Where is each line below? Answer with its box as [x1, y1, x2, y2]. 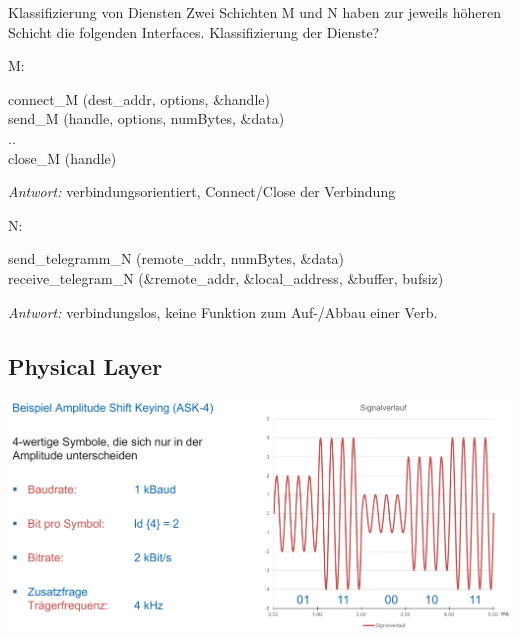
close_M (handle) [8, 147, 117, 168]
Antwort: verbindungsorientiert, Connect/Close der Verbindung [8, 181, 396, 202]
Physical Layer [8, 350, 163, 381]
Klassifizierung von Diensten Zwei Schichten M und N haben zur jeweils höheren [8, 2, 501, 22]
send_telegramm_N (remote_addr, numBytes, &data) [8, 248, 345, 269]
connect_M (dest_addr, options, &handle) [8, 88, 270, 109]
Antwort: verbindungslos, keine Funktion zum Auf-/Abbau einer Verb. [8, 301, 438, 322]
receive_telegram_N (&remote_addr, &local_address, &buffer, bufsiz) [8, 267, 444, 288]
